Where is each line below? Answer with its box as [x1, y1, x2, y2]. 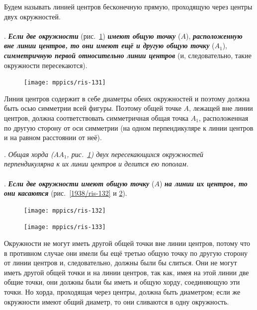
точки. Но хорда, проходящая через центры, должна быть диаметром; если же [4, 287, 241, 297]
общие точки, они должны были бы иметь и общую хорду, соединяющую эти [4, 277, 240, 287]
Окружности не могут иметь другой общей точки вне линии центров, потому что [4, 238, 251, 248]
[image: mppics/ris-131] [24, 79, 106, 86]
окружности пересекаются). [4, 60, 87, 70]
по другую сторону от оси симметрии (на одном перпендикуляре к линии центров [4, 122, 254, 133]
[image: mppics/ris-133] [24, 224, 106, 231]
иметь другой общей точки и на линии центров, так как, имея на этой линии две [4, 267, 249, 277]
